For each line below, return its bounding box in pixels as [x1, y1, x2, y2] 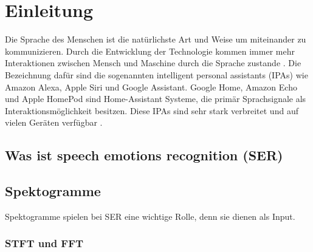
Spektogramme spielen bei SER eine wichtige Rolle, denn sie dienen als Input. [5, 209, 295, 222]
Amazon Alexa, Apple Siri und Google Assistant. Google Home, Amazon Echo [5, 80, 297, 93]
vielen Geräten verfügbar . [5, 116, 103, 129]
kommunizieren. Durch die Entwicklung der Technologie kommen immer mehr [5, 44, 295, 57]
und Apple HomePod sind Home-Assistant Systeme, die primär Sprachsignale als [5, 92, 306, 105]
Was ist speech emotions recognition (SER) [5, 146, 283, 165]
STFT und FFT [5, 236, 84, 251]
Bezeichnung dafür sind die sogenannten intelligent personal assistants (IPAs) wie [5, 68, 308, 81]
